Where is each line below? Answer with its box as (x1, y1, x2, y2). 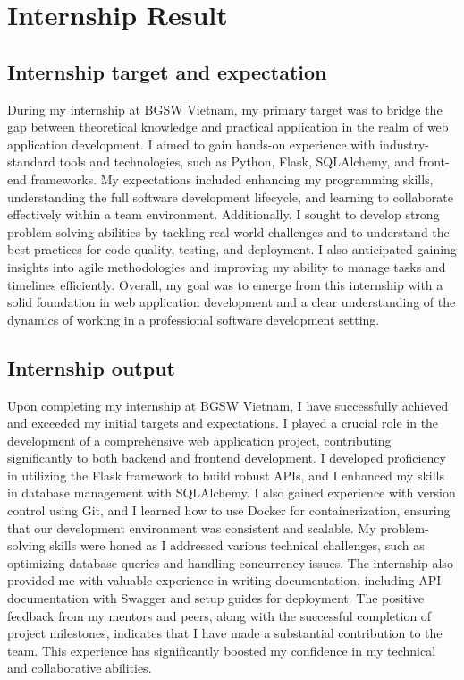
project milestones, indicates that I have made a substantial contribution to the (7, 624, 443, 642)
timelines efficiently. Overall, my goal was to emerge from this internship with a (7, 275, 443, 293)
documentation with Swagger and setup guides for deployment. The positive (7, 589, 425, 608)
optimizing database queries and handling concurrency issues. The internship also (7, 553, 453, 572)
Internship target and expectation (7, 57, 327, 85)
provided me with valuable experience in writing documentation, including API (7, 571, 442, 590)
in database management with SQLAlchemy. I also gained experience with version (7, 483, 456, 502)
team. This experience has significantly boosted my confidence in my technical (7, 641, 436, 659)
